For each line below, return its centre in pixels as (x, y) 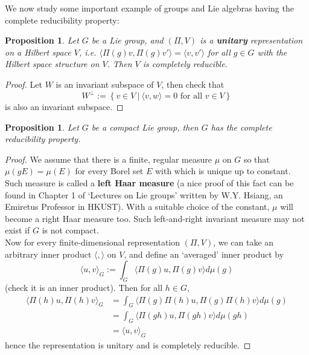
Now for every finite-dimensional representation (93, 242)
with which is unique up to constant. (223, 171)
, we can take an (244, 242)
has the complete (241, 127)
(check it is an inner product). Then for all (84, 287)
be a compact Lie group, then (145, 127)
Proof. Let (24, 84)
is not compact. (70, 230)
